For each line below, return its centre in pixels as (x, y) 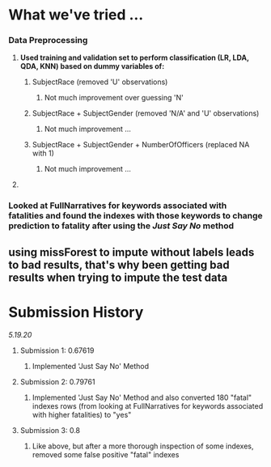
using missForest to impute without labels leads (131, 252)
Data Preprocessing (48, 40)
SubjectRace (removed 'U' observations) (100, 82)
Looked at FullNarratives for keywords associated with (118, 206)
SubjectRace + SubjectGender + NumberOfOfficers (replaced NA (141, 145)
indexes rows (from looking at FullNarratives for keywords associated (148, 405)
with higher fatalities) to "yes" (82, 414)
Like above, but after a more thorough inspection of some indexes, (143, 446)
